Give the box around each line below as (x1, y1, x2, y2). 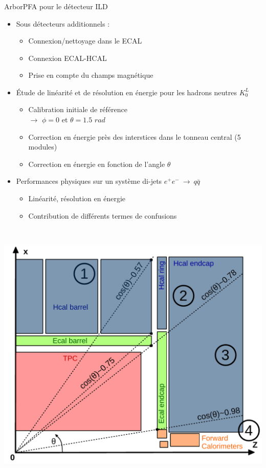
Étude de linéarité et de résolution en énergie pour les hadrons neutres (16, 87, 237, 97)
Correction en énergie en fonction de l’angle (28, 158, 165, 169)
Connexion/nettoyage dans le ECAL (28, 35, 142, 46)
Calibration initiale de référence (28, 104, 128, 115)
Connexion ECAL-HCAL (28, 52, 107, 63)
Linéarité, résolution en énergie (28, 193, 125, 204)
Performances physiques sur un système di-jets (16, 176, 162, 186)
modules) (28, 141, 57, 152)
